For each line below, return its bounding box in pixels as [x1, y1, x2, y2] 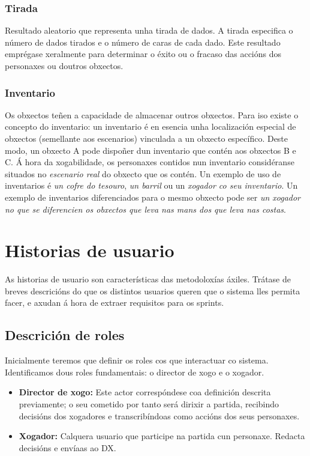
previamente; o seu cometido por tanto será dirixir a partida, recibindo [19, 398, 279, 410]
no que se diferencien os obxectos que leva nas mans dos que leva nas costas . [5, 202, 286, 215]
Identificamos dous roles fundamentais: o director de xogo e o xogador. [5, 365, 264, 378]
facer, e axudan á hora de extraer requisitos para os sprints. [5, 296, 224, 309]
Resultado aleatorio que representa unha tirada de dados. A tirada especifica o [5, 24, 293, 37]
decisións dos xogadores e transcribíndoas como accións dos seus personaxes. [19, 409, 300, 422]
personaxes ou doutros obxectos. [5, 59, 124, 71]
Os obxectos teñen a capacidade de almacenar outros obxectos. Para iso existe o [5, 108, 299, 121]
